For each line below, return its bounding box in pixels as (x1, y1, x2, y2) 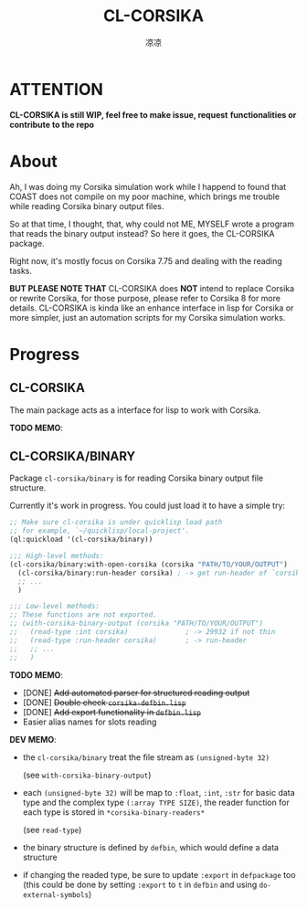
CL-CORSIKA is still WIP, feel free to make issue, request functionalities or (9, 109, 297, 120)
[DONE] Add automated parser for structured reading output (22, 687, 250, 698)
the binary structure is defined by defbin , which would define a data (22, 841, 280, 852)
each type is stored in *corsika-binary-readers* (22, 806, 206, 818)
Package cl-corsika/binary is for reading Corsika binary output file (9, 472, 264, 484)
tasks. (9, 265, 33, 276)
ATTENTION (9, 79, 103, 100)
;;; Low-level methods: (9, 602, 101, 611)
